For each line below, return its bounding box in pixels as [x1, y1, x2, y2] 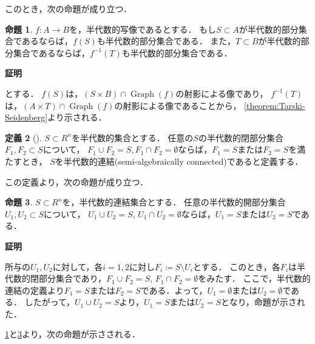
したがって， [24, 296, 75, 308]
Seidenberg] [5, 111, 48, 124]
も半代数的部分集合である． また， [97, 35, 236, 47]
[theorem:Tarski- [244, 99, 305, 111]
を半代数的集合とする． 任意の [72, 131, 194, 144]
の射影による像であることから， [114, 99, 242, 111]
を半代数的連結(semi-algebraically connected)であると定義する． [55, 154, 303, 167]
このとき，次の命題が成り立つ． [5, 2, 132, 15]
